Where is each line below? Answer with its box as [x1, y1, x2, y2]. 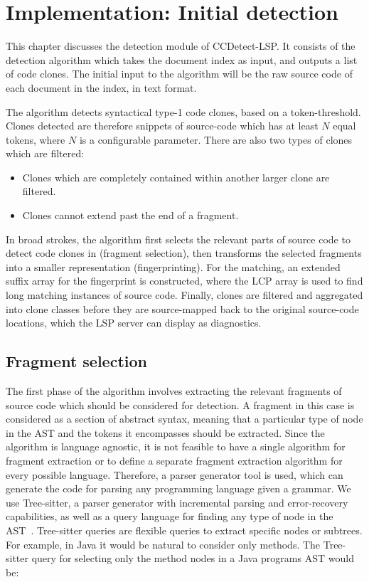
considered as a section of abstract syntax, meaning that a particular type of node [6, 411, 363, 426]
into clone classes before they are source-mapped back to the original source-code [6, 301, 359, 316]
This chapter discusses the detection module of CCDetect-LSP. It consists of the [6, 38, 355, 53]
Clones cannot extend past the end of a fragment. [22, 208, 239, 223]
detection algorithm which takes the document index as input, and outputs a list [6, 52, 358, 67]
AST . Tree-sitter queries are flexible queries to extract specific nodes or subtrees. [6, 522, 363, 537]
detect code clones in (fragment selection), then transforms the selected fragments [6, 245, 362, 260]
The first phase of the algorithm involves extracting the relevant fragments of [6, 383, 342, 398]
